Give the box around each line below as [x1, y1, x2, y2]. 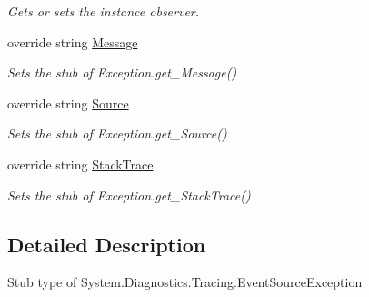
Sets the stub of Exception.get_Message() [7, 63, 237, 82]
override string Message [7, 32, 138, 51]
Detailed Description [7, 230, 206, 258]
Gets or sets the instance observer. [7, 2, 200, 20]
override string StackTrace [7, 154, 154, 173]
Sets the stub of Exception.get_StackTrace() [7, 185, 251, 204]
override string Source [7, 93, 129, 112]
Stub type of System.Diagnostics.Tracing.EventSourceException [7, 272, 363, 292]
